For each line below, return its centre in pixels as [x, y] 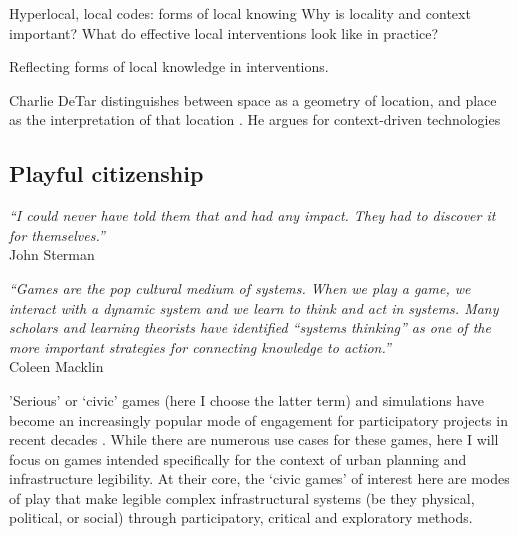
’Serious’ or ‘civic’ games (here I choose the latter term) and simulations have [246, 399]
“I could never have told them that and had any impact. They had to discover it [252, 215]
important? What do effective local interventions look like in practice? [224, 32]
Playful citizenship [106, 173]
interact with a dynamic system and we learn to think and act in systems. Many [254, 307]
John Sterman [52, 254]
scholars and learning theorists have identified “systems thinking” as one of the [250, 327]
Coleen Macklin [56, 366]
